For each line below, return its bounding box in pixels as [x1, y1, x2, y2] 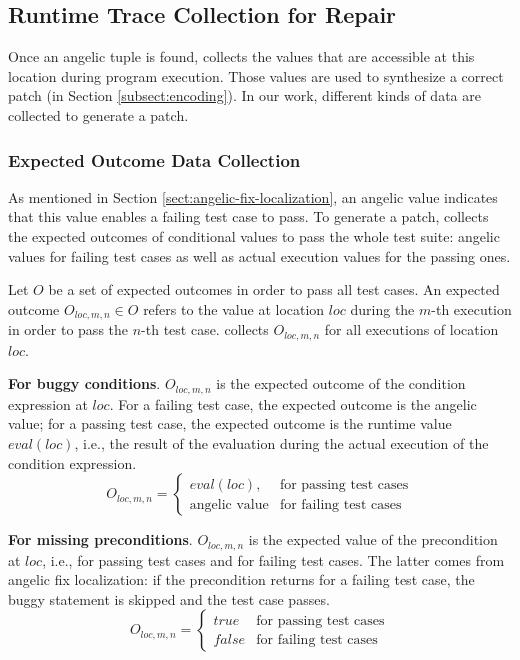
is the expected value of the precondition [248, 529, 498, 550]
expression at [8, 393, 88, 414]
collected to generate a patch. [8, 104, 189, 125]
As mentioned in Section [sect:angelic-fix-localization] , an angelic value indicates [8, 186, 498, 207]
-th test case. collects [141, 319, 269, 340]
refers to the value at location [143, 298, 325, 319]
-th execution [431, 298, 512, 319]
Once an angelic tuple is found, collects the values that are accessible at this [8, 46, 475, 67]
